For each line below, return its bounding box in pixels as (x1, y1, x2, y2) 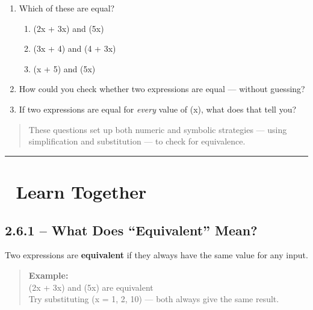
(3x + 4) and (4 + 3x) (33, 42, 116, 55)
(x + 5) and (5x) (33, 62, 96, 75)
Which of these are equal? (19, 2, 115, 14)
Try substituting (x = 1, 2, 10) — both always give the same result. (28, 293, 279, 305)
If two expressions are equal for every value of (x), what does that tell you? (19, 102, 297, 115)
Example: (28, 268, 69, 281)
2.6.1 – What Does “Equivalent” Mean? (5, 220, 258, 239)
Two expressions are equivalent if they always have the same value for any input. (5, 249, 308, 261)
